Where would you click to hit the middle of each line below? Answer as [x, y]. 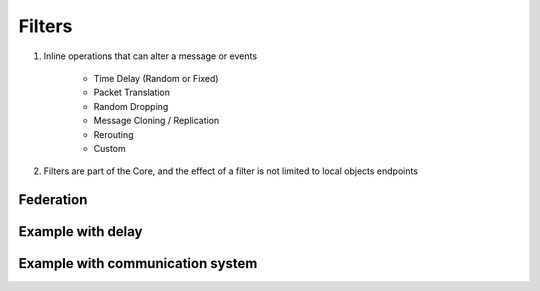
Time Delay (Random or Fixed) [156, 78]
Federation [53, 200]
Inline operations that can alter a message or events [150, 56]
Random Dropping [131, 106]
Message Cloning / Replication [156, 121]
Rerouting [113, 134]
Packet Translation [131, 92]
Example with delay [80, 231]
